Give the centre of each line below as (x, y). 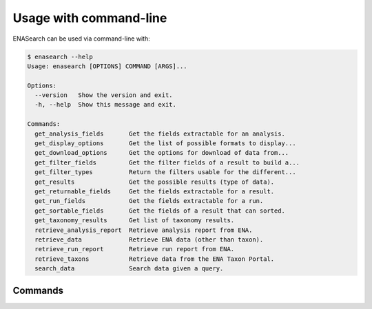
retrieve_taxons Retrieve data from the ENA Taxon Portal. (155, 259)
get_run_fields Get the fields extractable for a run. (149, 201)
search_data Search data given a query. (129, 269)
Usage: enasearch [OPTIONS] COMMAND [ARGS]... (107, 66)
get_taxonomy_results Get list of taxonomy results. (135, 221)
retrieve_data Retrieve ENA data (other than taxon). (149, 239)
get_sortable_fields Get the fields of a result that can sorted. (160, 211)
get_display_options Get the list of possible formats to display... (165, 143)
